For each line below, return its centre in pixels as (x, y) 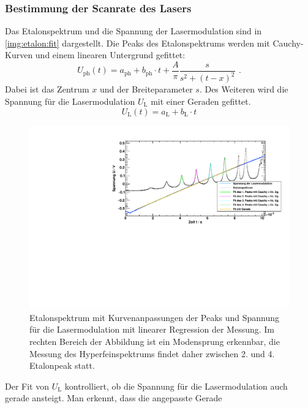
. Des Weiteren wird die (244, 89)
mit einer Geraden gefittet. (201, 101)
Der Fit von (27, 386)
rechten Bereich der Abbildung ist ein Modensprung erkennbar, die (155, 342)
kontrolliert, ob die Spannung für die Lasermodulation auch (176, 386)
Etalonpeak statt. (62, 365)
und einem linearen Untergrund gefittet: (110, 55)
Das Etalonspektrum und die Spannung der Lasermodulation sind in (133, 31)
